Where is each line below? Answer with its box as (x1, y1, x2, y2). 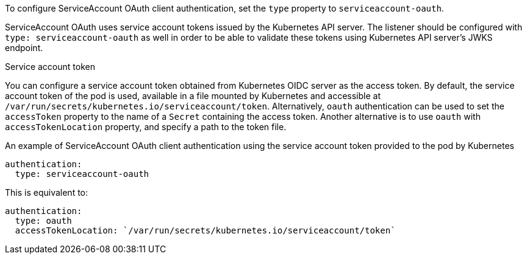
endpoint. (5, 43, 43, 53)
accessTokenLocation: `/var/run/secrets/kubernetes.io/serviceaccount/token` (15, 226, 396, 235)
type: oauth (15, 216, 72, 226)
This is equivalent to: (5, 187, 88, 198)
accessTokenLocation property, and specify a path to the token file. (5, 122, 287, 132)
